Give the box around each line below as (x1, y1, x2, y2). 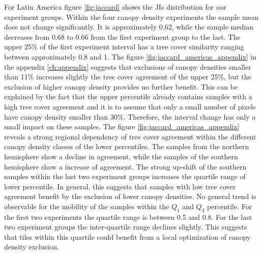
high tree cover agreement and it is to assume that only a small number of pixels (4, 101, 256, 111)
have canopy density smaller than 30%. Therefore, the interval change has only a (4, 111, 256, 122)
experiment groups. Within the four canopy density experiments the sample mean (4, 11, 259, 22)
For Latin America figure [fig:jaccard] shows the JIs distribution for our (4, 2, 227, 12)
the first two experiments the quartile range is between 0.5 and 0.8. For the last (4, 211, 252, 222)
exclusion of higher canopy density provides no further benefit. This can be (4, 81, 238, 92)
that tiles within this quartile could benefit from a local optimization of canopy (4, 231, 251, 242)
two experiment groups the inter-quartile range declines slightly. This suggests (4, 221, 247, 232)
